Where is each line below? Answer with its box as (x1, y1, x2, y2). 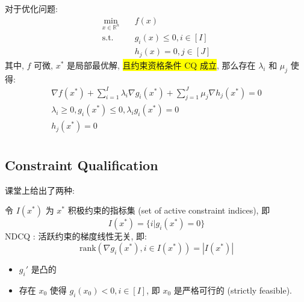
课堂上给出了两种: (5, 183, 75, 196)
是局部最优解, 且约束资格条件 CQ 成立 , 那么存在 (67, 58, 256, 71)
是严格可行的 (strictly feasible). (173, 283, 292, 296)
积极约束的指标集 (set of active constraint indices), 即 (67, 204, 270, 217)
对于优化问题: (5, 2, 58, 14)
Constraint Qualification (5, 155, 158, 174)
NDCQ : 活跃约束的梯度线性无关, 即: (5, 230, 147, 242)
